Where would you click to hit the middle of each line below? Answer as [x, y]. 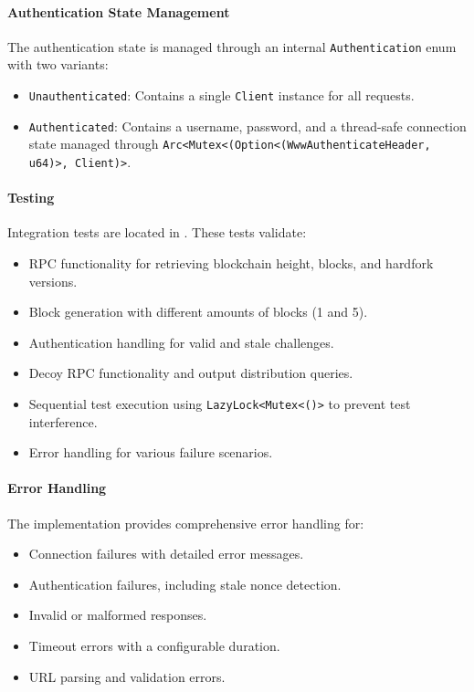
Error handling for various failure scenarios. [151, 452]
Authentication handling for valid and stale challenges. [181, 342]
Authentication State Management [119, 11]
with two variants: [58, 64]
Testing [31, 198]
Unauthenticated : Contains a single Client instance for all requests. [221, 95]
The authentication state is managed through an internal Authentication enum [232, 46]
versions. [53, 281]
